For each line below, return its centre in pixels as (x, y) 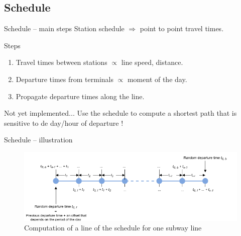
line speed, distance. (152, 62)
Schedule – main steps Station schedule (64, 28)
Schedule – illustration (38, 140)
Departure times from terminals (65, 79)
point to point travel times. (182, 28)
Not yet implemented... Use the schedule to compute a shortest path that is (120, 113)
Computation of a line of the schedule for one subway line (113, 228)
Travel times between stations (62, 62)
